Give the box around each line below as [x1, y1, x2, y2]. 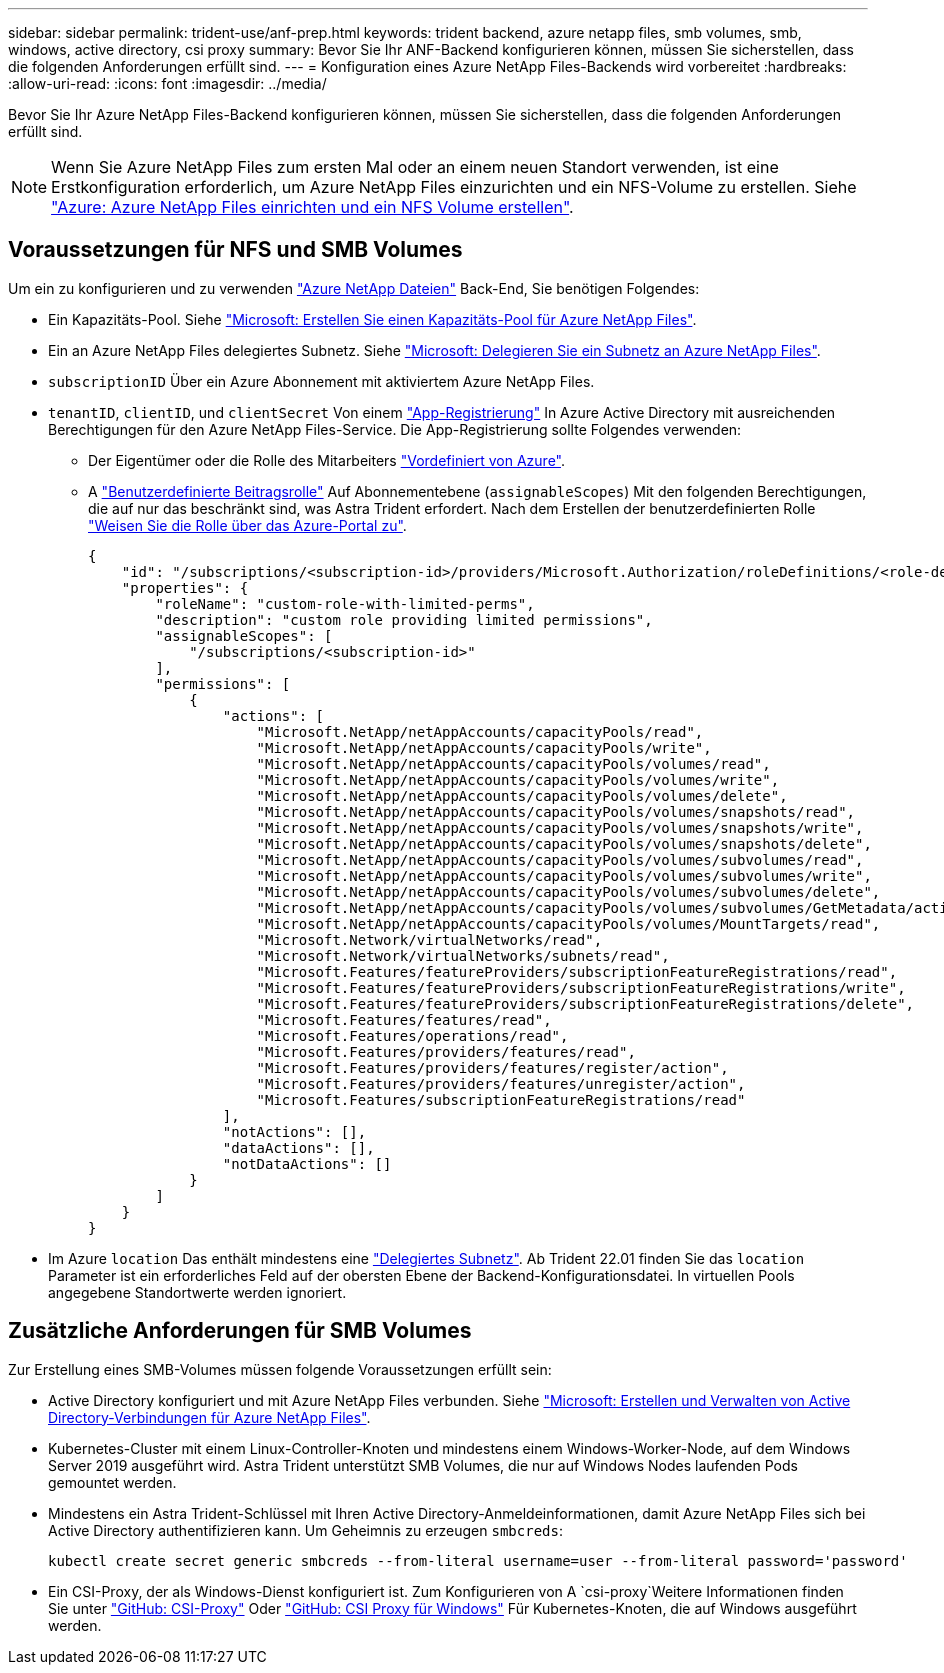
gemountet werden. [48, 1473, 177, 1491]
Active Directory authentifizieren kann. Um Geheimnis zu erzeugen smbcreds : [48, 1521, 563, 1539]
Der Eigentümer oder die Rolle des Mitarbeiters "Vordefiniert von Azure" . [88, 451, 566, 469]
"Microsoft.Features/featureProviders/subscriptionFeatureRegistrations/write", [256, 979, 906, 996]
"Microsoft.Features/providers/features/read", [256, 1043, 636, 1060]
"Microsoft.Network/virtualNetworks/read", [256, 931, 603, 948]
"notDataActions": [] [222, 1155, 392, 1172]
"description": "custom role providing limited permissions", [155, 611, 653, 628]
